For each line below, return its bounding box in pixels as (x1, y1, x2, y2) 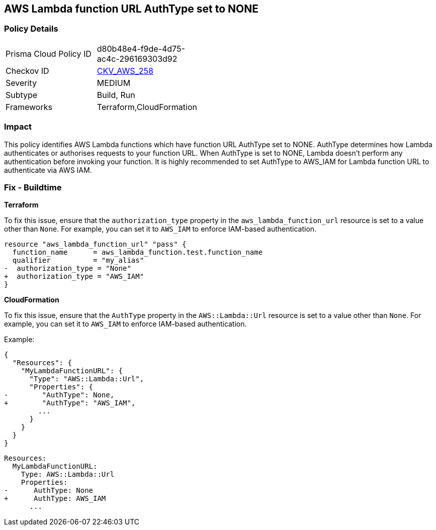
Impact (4, 122, 32, 132)
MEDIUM (97, 77, 131, 88)
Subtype (6, 89, 38, 100)
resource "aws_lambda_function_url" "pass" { (4, 240, 187, 249)
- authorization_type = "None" (4, 264, 131, 273)
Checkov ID (6, 65, 49, 76)
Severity (6, 77, 37, 88)
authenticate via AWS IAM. (4, 165, 92, 174)
